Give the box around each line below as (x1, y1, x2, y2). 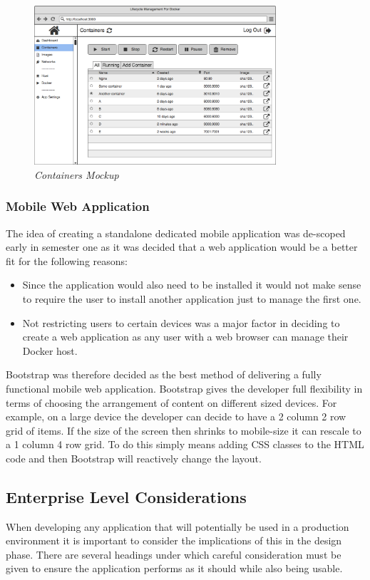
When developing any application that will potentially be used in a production (6, 519, 349, 534)
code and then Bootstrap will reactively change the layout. (6, 450, 262, 465)
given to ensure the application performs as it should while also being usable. (6, 561, 343, 576)
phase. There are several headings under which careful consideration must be (6, 547, 341, 561)
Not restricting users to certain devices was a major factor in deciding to (22, 315, 340, 330)
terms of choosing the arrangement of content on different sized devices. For (6, 395, 337, 410)
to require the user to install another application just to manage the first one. (22, 291, 361, 306)
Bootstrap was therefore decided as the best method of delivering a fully (6, 367, 322, 382)
